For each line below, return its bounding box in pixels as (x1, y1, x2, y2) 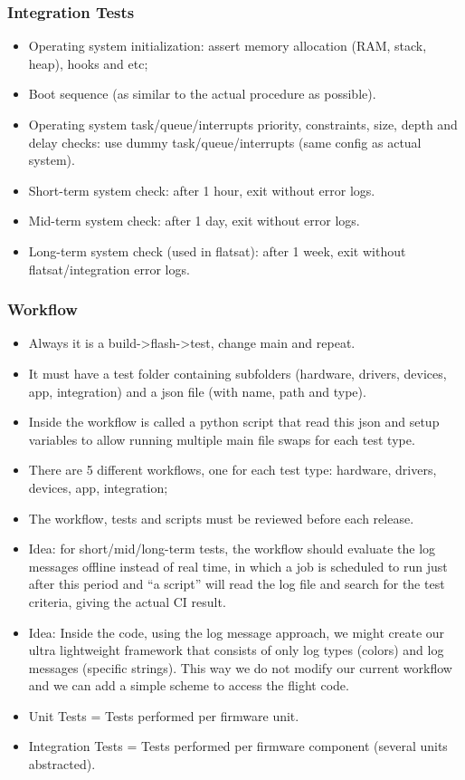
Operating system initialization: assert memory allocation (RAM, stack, (28, 36, 427, 55)
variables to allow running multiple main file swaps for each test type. (28, 429, 415, 448)
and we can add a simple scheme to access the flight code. (28, 676, 349, 695)
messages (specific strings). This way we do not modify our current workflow (28, 658, 452, 677)
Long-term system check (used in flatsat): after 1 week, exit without (28, 241, 406, 260)
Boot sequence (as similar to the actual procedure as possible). (28, 84, 376, 103)
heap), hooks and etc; (28, 53, 148, 72)
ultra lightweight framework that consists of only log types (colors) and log (28, 640, 444, 660)
